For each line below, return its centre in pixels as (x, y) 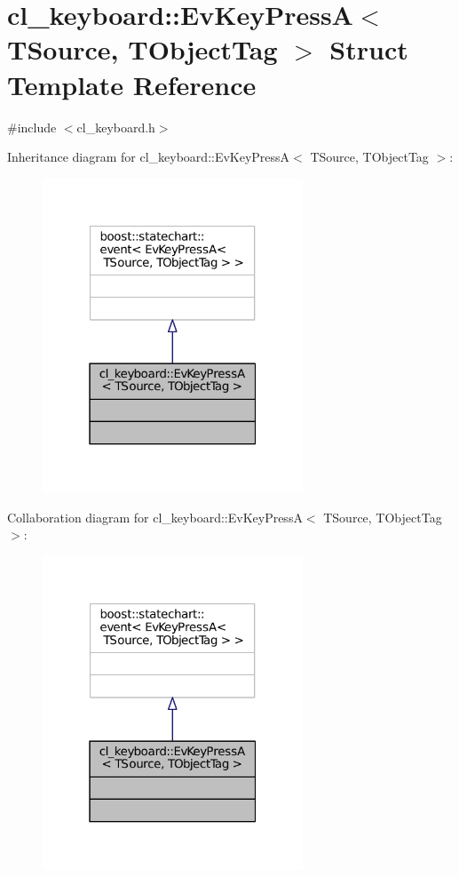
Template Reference (132, 84)
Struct (369, 49)
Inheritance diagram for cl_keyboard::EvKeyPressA (149, 157)
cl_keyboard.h (116, 127)
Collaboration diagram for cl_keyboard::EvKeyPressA (155, 517)
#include (32, 127)
